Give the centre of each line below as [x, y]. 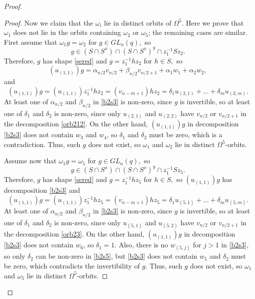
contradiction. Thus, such [42, 144]
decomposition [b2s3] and [42, 190]
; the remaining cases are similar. [198, 32]
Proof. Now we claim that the [49, 22]
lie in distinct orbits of [138, 22]
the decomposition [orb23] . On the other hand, [74, 234]
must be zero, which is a [186, 135]
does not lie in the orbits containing [67, 32]
